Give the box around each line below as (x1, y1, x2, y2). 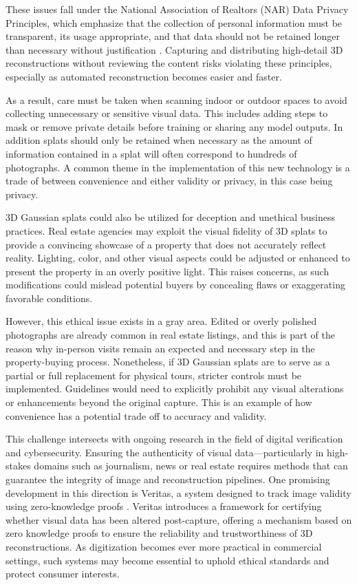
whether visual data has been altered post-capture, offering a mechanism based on (6, 512, 352, 526)
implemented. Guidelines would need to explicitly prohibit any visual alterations (6, 381, 344, 396)
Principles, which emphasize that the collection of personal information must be (6, 15, 343, 30)
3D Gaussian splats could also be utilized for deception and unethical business (6, 210, 335, 224)
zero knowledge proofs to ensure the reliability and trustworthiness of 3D (6, 526, 313, 540)
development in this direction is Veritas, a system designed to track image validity (6, 485, 351, 500)
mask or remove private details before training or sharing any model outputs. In (6, 119, 343, 134)
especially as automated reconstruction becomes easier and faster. (6, 69, 282, 83)
